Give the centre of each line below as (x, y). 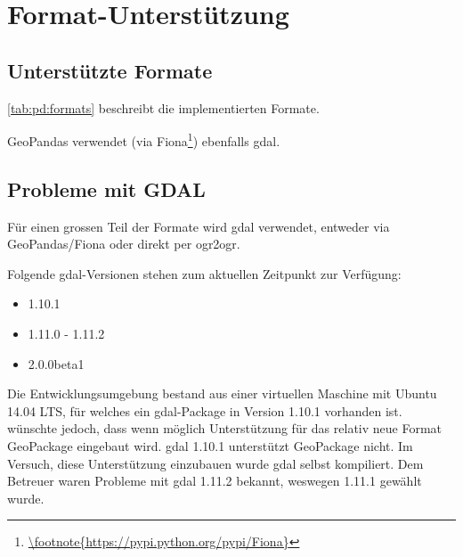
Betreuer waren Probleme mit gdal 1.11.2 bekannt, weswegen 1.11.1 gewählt (215, 481)
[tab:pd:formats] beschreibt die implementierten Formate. (163, 107)
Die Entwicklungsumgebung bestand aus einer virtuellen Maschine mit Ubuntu (222, 393)
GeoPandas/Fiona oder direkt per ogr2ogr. (124, 244)
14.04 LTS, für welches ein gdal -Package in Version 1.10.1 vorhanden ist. (205, 410)
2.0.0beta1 (56, 363)
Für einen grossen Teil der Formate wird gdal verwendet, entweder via (199, 226)
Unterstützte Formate (110, 70)
